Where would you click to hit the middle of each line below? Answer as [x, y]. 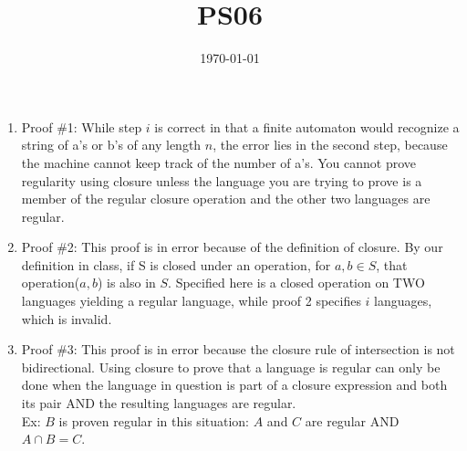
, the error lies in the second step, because [330, 145]
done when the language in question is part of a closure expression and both [234, 385]
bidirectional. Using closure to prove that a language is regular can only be [231, 367]
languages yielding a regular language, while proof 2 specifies [191, 301]
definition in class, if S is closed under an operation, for [176, 264]
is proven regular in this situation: [154, 420]
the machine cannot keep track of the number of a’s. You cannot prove [219, 162]
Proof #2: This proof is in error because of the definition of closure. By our [232, 247]
